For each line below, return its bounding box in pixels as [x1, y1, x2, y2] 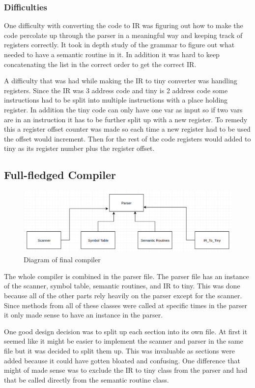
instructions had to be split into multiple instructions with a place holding [4, 95, 228, 105]
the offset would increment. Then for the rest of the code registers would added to [4, 133, 251, 143]
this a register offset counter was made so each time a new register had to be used [4, 124, 251, 134]
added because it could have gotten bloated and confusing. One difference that [4, 355, 240, 365]
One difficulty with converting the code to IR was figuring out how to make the [4, 20, 243, 31]
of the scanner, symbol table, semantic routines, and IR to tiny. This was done [4, 281, 240, 291]
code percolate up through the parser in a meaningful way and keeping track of [4, 30, 243, 40]
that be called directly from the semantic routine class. [4, 374, 169, 385]
